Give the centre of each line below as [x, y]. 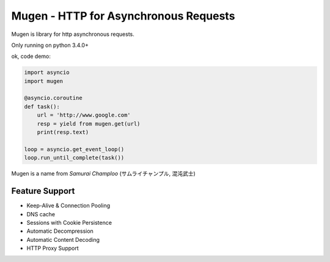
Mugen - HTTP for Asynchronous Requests [123, 16]
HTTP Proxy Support [53, 248]
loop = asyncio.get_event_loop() [74, 149]
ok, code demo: [31, 56]
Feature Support [43, 191]
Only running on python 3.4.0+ [50, 45]
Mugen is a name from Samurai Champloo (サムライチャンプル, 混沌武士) [103, 174]
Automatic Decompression [60, 231]
